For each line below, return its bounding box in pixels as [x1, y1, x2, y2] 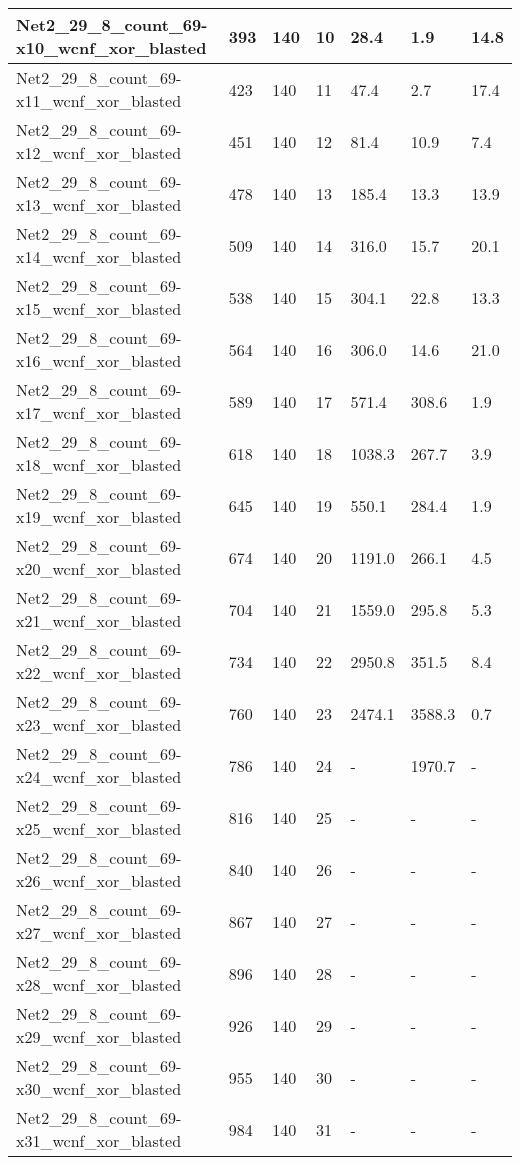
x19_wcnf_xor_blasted [16, 505, 182, 528]
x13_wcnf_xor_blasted [16, 193, 182, 216]
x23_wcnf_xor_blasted [16, 713, 182, 736]
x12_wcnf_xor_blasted [16, 141, 182, 164]
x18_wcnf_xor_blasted [16, 453, 182, 476]
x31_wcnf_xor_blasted [16, 1129, 182, 1152]
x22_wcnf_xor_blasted [16, 661, 182, 684]
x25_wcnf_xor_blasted [16, 817, 182, 840]
